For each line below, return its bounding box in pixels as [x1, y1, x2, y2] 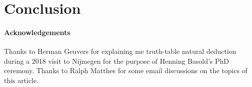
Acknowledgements [4, 27, 71, 37]
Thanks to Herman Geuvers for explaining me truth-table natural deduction [4, 46, 237, 56]
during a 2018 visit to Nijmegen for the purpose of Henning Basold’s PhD [4, 55, 229, 66]
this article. [4, 75, 39, 85]
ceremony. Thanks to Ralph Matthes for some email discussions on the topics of [4, 65, 248, 76]
